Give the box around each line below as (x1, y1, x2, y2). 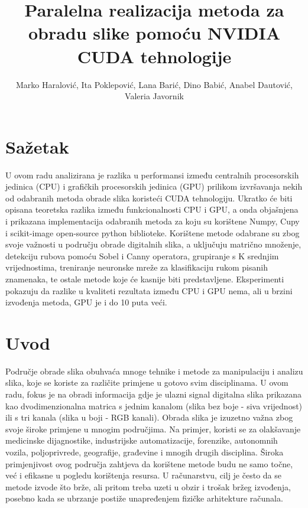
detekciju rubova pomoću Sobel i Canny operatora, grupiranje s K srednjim (5, 249, 279, 262)
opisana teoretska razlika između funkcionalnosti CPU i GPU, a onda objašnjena (5, 203, 299, 216)
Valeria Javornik (125, 90, 184, 102)
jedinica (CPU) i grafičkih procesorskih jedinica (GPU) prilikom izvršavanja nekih (5, 180, 303, 193)
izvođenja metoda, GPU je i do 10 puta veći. (5, 296, 167, 308)
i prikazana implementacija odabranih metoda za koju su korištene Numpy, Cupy (5, 215, 300, 227)
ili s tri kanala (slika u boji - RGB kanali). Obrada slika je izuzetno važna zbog (5, 411, 293, 424)
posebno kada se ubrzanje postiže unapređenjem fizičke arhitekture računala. (5, 492, 283, 504)
